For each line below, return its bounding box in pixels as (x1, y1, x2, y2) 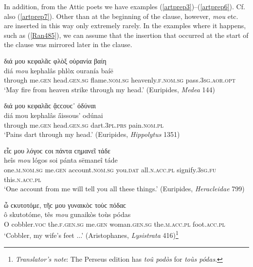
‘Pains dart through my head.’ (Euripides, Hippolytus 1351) (4, 129, 180, 139)
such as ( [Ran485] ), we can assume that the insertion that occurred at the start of (4, 30, 249, 40)
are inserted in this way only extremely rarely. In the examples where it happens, (4, 20, 246, 31)
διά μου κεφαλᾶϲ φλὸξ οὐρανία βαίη (4, 55, 107, 66)
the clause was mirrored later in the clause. (4, 39, 132, 50)
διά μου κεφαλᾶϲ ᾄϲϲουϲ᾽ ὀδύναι (4, 100, 96, 111)
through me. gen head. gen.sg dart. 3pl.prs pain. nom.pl (4, 119, 164, 130)
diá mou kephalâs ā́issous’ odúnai (4, 110, 103, 120)
